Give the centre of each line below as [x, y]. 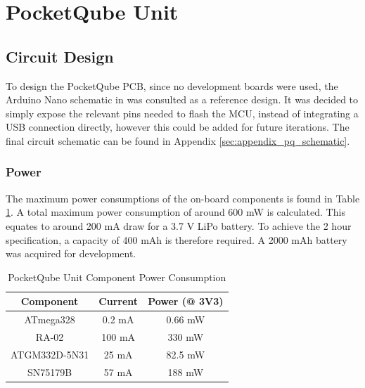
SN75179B [50, 371]
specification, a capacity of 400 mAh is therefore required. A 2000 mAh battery [177, 239]
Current [119, 301]
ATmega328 [50, 319]
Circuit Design [60, 56]
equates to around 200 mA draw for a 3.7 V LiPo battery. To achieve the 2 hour [179, 225]
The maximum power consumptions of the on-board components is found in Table [183, 198]
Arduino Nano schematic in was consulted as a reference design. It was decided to [182, 99]
